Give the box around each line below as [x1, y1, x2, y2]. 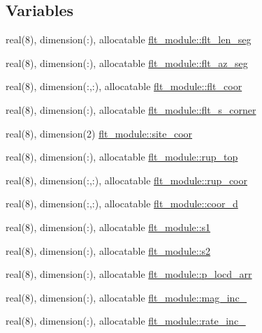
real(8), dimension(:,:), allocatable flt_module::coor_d [6, 196, 238, 211]
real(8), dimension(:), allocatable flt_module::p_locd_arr [6, 267, 252, 281]
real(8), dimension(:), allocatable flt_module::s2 [6, 243, 211, 258]
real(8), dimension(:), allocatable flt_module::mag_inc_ [6, 290, 247, 304]
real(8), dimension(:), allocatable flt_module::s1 [6, 219, 211, 234]
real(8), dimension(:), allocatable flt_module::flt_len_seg [6, 32, 252, 47]
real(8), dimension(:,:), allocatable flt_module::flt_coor [6, 79, 242, 94]
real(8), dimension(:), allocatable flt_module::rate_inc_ [6, 313, 246, 328]
